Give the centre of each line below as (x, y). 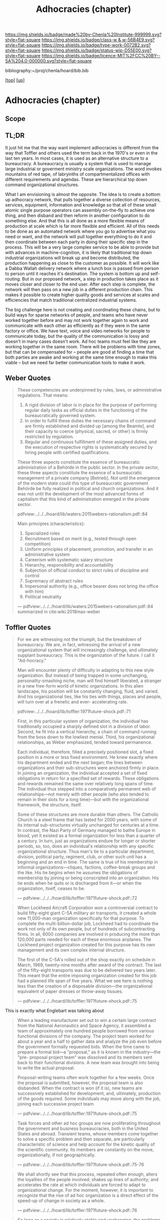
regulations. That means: (43, 395)
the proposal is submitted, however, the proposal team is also (80, 1083)
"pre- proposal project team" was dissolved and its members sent (85, 1057)
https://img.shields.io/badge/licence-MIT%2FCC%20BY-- (101, 56)
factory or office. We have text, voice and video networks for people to (78, 331)
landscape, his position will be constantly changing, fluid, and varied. (88, 691)
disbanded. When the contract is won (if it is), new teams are (80, 1088)
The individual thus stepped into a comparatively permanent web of (87, 789)
